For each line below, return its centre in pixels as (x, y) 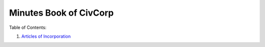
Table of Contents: (28, 27)
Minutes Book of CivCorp (61, 13)
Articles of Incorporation (46, 36)
